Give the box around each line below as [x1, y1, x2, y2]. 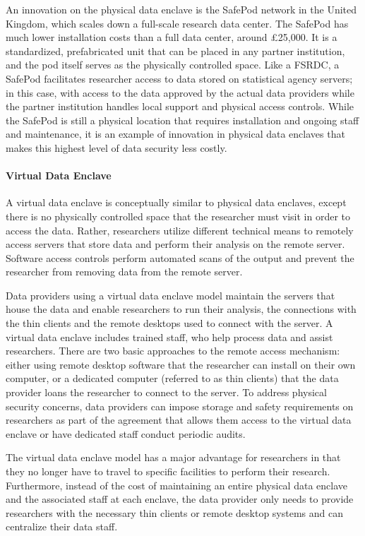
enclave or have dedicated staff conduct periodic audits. [6, 426, 246, 441]
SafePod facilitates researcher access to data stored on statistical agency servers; [6, 71, 353, 85]
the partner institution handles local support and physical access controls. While [6, 99, 354, 114]
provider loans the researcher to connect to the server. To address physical [6, 385, 327, 400]
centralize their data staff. [6, 519, 118, 534]
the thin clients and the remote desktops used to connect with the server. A [6, 316, 333, 330]
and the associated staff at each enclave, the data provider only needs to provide [6, 492, 354, 506]
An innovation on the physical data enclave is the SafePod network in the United [6, 2, 357, 16]
